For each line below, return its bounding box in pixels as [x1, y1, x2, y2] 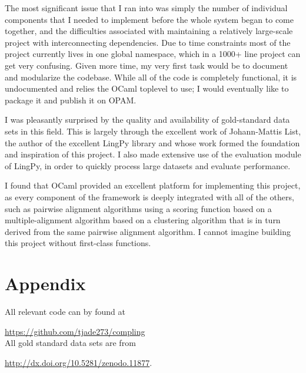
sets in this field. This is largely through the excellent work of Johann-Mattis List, [5, 125, 301, 137]
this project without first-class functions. [5, 237, 151, 249]
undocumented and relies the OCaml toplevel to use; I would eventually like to [5, 82, 289, 95]
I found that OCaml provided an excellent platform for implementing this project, [5, 179, 301, 191]
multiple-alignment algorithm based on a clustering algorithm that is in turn [5, 214, 281, 226]
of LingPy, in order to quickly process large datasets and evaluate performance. [5, 159, 291, 172]
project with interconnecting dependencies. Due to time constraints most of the [5, 36, 291, 48]
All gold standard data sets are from [5, 337, 136, 349]
